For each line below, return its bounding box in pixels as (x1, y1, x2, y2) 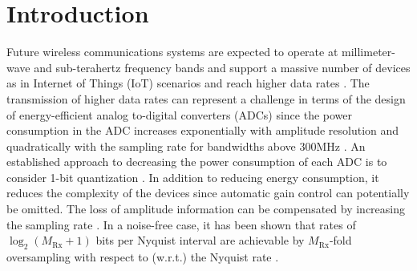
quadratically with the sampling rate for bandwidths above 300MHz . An (6, 137, 366, 154)
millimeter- (342, 43, 395, 60)
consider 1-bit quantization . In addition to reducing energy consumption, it (6, 168, 379, 185)
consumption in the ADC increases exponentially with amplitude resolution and (6, 122, 399, 139)
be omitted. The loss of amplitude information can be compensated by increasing (6, 200, 405, 217)
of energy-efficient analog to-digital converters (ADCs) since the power (6, 106, 353, 123)
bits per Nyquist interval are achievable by (95, 232, 305, 249)
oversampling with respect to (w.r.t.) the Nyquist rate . (6, 249, 279, 265)
